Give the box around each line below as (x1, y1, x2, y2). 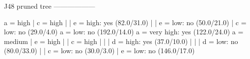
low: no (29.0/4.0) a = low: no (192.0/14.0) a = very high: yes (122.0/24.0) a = (4, 27, 244, 37)
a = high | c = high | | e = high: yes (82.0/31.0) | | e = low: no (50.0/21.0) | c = (4, 17, 247, 27)
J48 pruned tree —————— (4, 1, 95, 11)
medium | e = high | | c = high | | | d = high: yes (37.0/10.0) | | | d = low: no (4, 36, 238, 46)
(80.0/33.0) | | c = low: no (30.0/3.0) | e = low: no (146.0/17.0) (4, 45, 195, 56)
